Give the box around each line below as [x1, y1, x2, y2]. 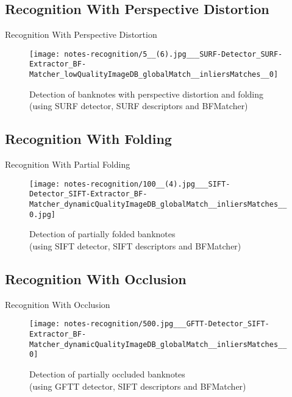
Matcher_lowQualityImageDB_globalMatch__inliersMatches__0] [29, 70, 279, 79]
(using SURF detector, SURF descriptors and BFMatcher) [29, 99, 248, 112]
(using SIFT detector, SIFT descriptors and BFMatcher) [29, 239, 241, 252]
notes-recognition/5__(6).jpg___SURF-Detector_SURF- [64, 49, 283, 59]
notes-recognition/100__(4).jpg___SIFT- [64, 179, 230, 188]
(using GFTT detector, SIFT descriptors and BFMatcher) [29, 379, 246, 392]
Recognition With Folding [5, 129, 172, 148]
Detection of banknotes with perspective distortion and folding [29, 87, 263, 100]
